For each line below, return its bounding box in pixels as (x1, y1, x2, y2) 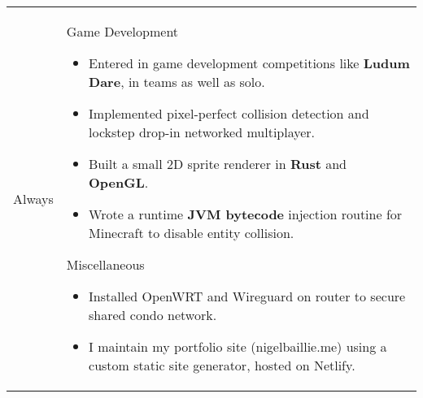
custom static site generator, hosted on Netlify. (89, 356, 355, 374)
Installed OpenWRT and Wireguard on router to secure (89, 287, 406, 305)
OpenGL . (89, 173, 149, 192)
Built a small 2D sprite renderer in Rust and (89, 154, 347, 173)
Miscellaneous (66, 255, 145, 274)
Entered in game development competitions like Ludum (89, 54, 410, 72)
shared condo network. (89, 305, 217, 324)
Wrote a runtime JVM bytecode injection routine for (89, 205, 403, 223)
